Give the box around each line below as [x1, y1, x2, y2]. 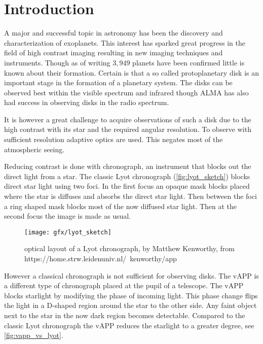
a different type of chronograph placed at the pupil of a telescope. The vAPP [4, 280, 244, 291]
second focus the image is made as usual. [4, 211, 131, 221]
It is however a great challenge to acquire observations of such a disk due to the [4, 114, 251, 124]
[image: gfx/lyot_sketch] [24, 228, 111, 236]
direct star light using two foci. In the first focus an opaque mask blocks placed [4, 181, 250, 191]
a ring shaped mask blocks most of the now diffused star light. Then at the [4, 200, 237, 211]
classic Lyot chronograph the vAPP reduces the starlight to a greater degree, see [4, 320, 254, 330]
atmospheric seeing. [4, 144, 65, 154]
